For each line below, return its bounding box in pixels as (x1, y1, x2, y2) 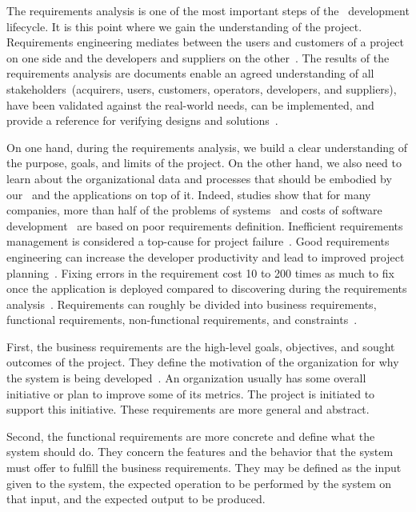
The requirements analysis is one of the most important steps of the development (6, 2, 410, 18)
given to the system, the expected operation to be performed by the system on (6, 474, 392, 491)
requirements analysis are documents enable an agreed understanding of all (6, 65, 374, 82)
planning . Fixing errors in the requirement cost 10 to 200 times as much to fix (6, 264, 394, 281)
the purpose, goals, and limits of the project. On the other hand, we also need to (6, 154, 402, 171)
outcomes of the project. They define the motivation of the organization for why (6, 354, 399, 370)
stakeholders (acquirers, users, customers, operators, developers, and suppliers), (6, 80, 397, 97)
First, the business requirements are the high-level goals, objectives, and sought (6, 338, 395, 354)
